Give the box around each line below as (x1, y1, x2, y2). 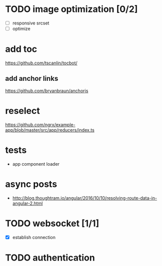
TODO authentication (5, 252, 95, 263)
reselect (5, 105, 40, 116)
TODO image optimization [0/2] (5, 3, 138, 15)
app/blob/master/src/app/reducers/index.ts (5, 127, 95, 133)
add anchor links (5, 74, 58, 83)
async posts (5, 178, 57, 190)
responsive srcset (12, 20, 49, 26)
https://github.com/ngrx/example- (5, 121, 76, 128)
